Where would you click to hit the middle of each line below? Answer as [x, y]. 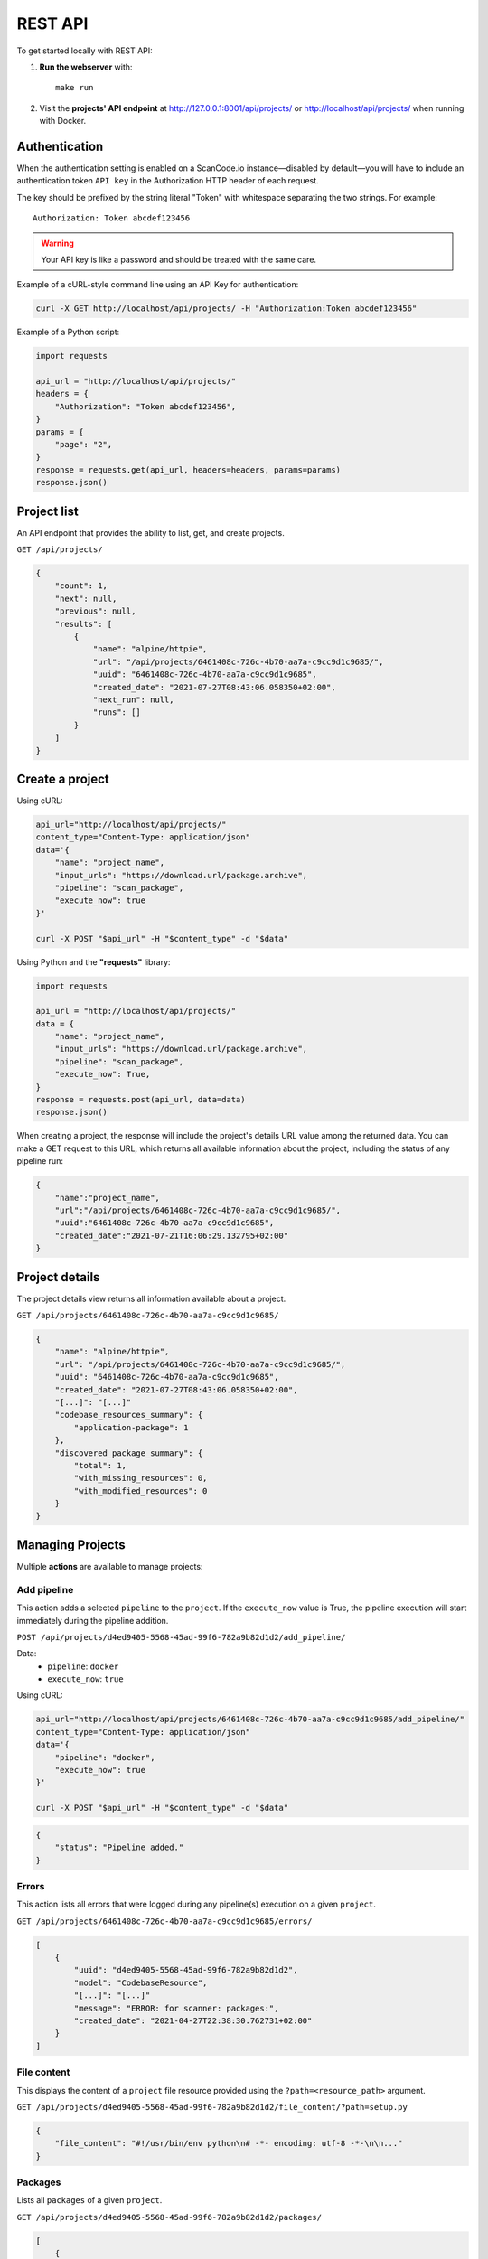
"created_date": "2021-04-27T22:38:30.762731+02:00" [193, 2021]
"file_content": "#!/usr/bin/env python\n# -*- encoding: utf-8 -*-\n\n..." [229, 2143]
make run [75, 88]
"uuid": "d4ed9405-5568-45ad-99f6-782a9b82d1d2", [186, 1970]
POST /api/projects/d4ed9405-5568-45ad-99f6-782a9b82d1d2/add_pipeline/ [181, 1637]
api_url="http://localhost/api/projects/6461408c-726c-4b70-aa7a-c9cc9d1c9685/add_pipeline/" [250, 1720]
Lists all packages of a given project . [89, 2200]
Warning [57, 243]
